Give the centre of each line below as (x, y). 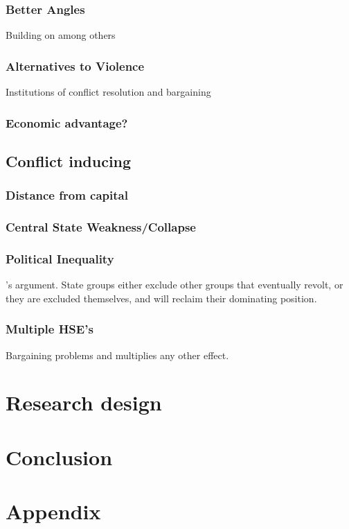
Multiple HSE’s (50, 329)
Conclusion (59, 457)
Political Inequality (60, 258)
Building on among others (61, 35)
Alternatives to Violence (75, 66)
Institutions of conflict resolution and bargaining (108, 92)
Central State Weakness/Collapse (101, 227)
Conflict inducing (69, 161)
